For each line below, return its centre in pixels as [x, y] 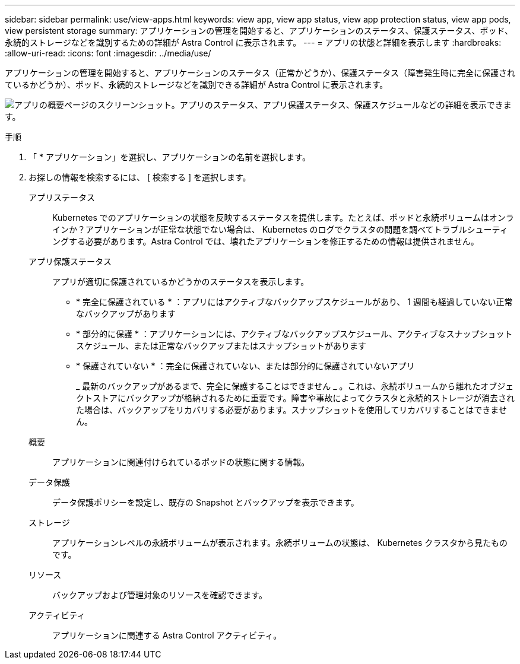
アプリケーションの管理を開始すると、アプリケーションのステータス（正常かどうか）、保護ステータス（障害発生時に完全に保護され [260, 73]
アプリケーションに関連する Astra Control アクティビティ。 [167, 635]
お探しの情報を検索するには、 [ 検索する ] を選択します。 [140, 177]
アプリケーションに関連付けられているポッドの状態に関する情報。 [181, 462]
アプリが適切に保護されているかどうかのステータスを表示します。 [181, 282]
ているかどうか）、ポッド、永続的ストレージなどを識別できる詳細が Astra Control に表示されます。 [196, 85]
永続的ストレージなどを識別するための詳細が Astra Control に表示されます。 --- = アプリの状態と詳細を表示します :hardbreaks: [253, 42]
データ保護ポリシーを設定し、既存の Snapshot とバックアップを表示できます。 [206, 502]
